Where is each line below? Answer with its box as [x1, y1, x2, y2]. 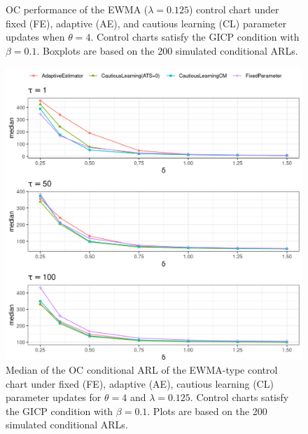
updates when [6, 29, 65, 44]
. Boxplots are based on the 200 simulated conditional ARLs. [36, 43, 298, 57]
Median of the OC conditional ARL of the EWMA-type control [6, 362, 278, 377]
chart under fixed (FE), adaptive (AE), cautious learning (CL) [6, 376, 274, 391]
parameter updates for [6, 390, 101, 405]
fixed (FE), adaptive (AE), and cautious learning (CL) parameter [6, 15, 287, 30]
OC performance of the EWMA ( [6, 2, 148, 16]
